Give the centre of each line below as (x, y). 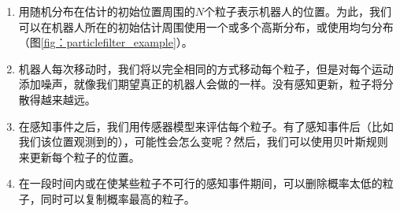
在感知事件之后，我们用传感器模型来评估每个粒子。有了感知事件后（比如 (206, 126)
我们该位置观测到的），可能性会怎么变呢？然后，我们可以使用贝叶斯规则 (203, 141)
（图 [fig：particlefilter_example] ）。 (106, 42)
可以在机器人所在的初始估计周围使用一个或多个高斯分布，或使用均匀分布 (206, 26)
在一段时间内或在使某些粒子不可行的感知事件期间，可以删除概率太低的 (200, 183)
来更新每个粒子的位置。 (79, 156)
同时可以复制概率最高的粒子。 (118, 198)
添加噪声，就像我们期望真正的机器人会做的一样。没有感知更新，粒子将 (200, 84)
